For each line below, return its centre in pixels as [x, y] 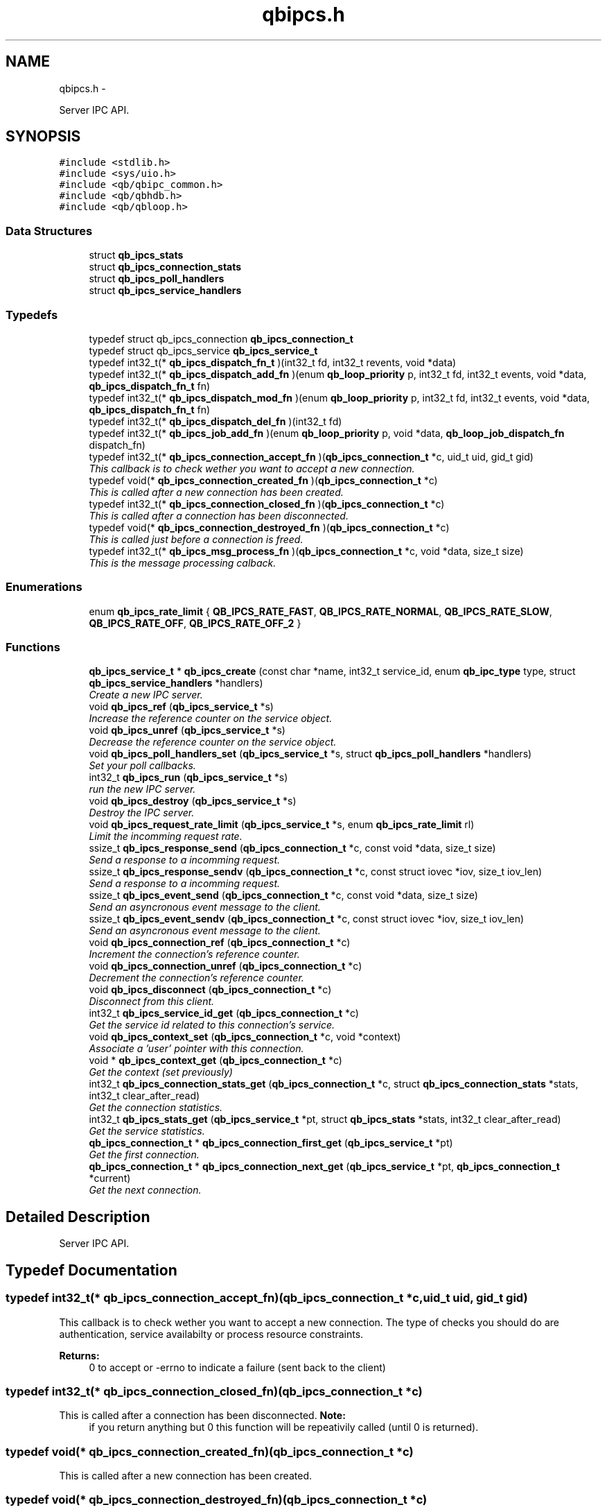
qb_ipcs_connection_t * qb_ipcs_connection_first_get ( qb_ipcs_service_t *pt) [271, 1143]
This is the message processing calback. [183, 562]
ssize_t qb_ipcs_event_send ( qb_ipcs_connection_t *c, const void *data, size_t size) [283, 895]
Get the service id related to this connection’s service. [212, 1025]
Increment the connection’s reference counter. [194, 954]
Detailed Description [78, 1217]
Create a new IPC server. [146, 695]
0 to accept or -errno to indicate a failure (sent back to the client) [237, 1367]
